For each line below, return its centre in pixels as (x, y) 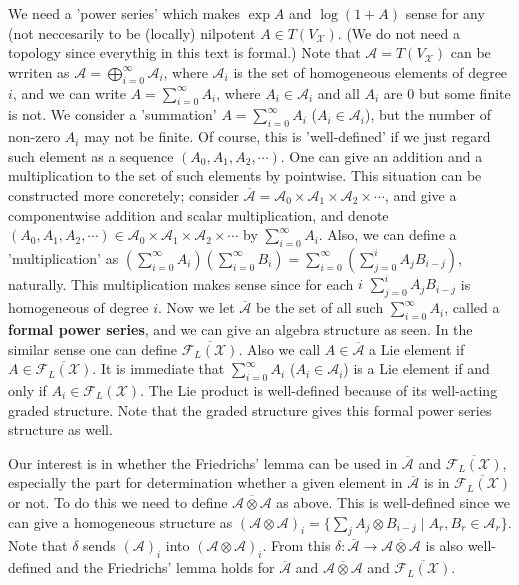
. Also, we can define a (387, 234)
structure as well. (60, 429)
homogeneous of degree (78, 307)
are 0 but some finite (447, 92)
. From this (296, 545)
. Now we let (196, 307)
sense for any (445, 13)
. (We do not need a (398, 32)
